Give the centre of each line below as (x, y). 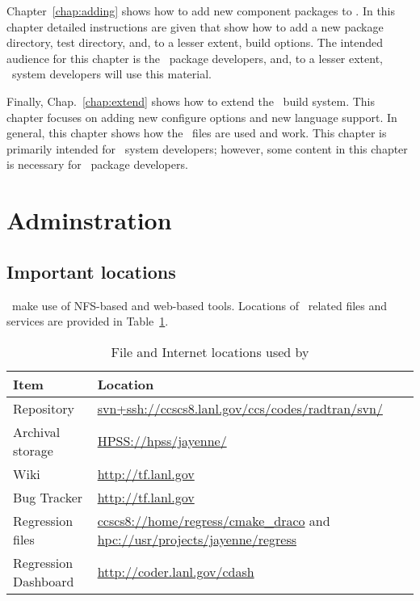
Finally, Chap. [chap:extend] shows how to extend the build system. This (191, 101)
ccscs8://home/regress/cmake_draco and (214, 520)
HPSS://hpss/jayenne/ (162, 441)
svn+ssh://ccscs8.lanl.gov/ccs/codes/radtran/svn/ (240, 408)
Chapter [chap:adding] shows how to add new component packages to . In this (201, 11)
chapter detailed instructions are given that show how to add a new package (195, 26)
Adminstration (89, 220)
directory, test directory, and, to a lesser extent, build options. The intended (195, 42)
